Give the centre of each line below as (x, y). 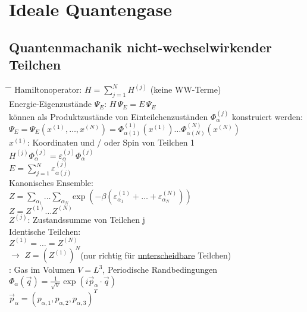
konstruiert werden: (267, 116)
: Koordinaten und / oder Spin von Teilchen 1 (111, 142)
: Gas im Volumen (42, 270)
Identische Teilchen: (45, 231)
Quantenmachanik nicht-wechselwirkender (140, 47)
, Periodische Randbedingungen (160, 270)
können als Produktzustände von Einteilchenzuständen (109, 116)
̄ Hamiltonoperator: (46, 89)
